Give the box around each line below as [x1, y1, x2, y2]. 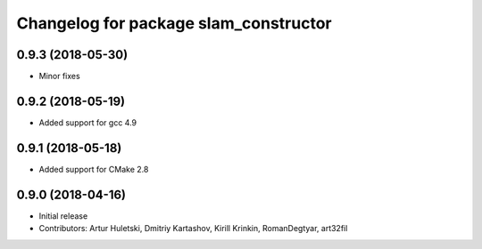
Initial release [38, 210, 88, 221]
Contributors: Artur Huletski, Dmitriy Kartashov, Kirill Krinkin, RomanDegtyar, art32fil [38, 223, 348, 234]
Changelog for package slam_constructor [16, 13, 332, 33]
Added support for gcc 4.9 [38, 116, 137, 128]
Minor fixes [38, 71, 80, 82]
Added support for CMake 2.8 [38, 164, 149, 174]
